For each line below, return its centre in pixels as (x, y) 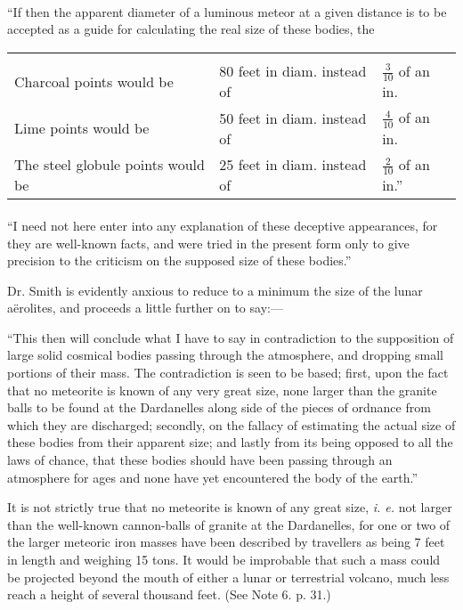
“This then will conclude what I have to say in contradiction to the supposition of (231, 337)
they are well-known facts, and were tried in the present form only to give (208, 243)
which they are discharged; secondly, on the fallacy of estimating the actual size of (231, 424)
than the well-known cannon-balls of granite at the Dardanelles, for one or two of (229, 524)
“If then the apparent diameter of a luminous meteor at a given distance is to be (227, 11)
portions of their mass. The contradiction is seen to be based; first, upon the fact (228, 373)
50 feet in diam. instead (293, 118)
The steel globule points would (110, 165)
